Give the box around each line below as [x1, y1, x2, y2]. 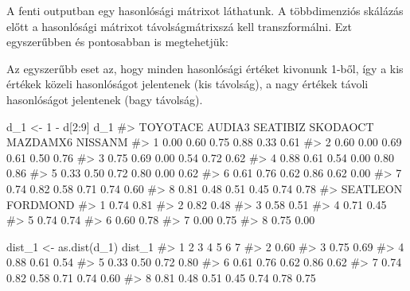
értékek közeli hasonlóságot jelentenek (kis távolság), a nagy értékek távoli [6, 76, 369, 92]
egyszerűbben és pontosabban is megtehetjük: [6, 33, 228, 50]
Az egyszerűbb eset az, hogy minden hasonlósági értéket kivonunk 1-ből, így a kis [6, 60, 404, 76]
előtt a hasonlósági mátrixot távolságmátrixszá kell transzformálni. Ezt [6, 17, 352, 34]
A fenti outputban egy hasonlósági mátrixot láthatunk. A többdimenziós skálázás [6, 2, 404, 18]
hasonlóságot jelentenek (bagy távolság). [6, 91, 203, 107]
